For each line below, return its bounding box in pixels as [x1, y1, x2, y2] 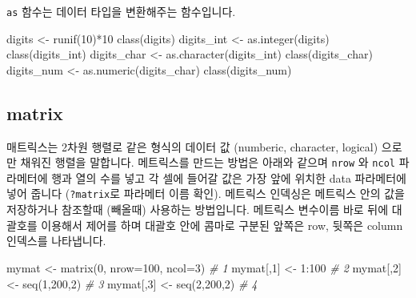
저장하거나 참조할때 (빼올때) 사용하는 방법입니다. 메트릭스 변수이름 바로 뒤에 [6, 201, 389, 218]
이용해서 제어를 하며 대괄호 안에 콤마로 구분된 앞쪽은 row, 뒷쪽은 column [41, 216, 403, 233]
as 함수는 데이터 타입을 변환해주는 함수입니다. [6, 3, 236, 19]
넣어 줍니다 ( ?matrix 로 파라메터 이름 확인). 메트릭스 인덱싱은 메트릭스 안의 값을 [6, 185, 405, 202]
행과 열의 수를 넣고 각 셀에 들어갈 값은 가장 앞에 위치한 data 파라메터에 [51, 169, 406, 186]
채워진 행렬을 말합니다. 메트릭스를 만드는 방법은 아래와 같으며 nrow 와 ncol [20, 154, 395, 171]
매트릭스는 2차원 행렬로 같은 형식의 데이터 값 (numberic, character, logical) [6, 138, 378, 155]
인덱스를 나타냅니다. [6, 232, 106, 249]
